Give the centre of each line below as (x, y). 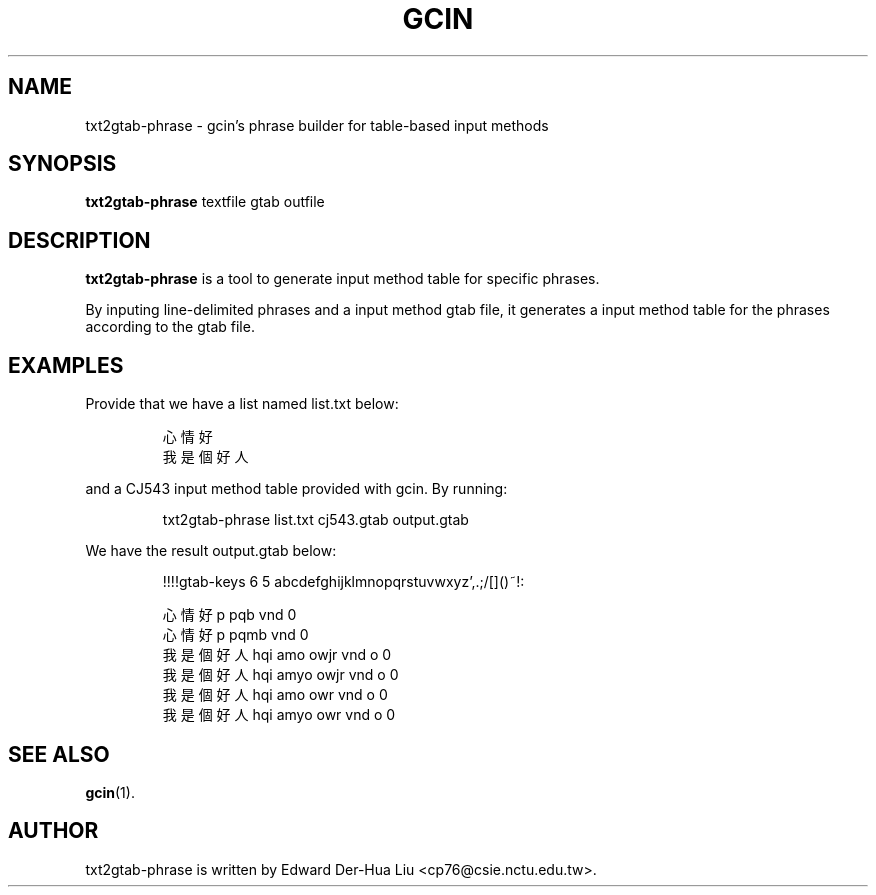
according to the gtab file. (170, 327)
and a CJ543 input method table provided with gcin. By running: (296, 489)
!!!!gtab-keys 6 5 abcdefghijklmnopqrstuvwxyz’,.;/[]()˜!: (343, 582)
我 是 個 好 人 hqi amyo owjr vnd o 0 (280, 675)
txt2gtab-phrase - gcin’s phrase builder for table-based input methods (317, 125)
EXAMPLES (66, 365)
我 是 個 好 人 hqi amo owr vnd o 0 (275, 695)
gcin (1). (110, 792)
